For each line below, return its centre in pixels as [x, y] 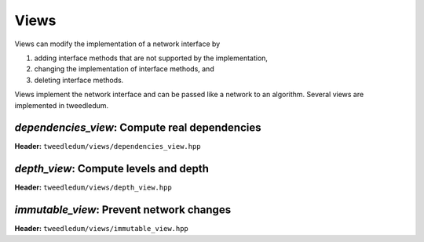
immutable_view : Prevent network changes [123, 210]
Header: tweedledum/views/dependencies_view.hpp [108, 146]
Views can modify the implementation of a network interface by [117, 44]
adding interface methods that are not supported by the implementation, [151, 58]
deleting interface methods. [79, 80]
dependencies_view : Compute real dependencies [138, 128]
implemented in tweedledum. [62, 105]
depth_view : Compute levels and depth [112, 169]
